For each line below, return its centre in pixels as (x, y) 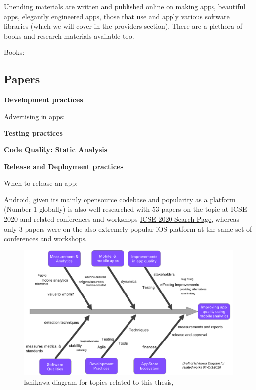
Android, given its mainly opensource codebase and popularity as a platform (120, 199)
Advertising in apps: (35, 116)
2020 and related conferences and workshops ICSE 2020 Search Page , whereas (122, 219)
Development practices (43, 100)
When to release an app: (41, 183)
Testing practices (33, 133)
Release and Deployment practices (64, 166)
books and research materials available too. (69, 35)
